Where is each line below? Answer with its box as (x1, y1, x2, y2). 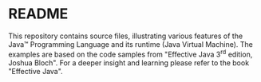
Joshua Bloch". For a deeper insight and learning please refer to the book (8, 57, 250, 68)
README (8, 5, 69, 23)
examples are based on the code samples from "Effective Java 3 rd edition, (8, 48, 253, 59)
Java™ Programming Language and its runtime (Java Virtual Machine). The (8, 39, 253, 49)
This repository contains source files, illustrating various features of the (8, 31, 243, 41)
